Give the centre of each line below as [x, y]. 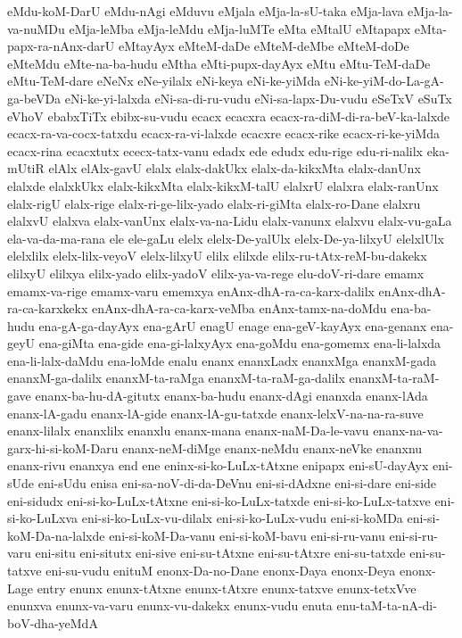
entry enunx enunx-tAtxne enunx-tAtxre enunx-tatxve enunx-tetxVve [227, 588]
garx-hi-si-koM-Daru [63, 447]
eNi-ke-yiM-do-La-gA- [384, 81]
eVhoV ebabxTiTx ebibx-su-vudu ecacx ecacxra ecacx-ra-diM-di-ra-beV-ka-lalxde [229, 116]
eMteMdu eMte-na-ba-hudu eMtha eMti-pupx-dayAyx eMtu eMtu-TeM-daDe [219, 63]
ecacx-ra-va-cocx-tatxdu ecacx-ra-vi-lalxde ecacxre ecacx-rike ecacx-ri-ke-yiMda [224, 133]
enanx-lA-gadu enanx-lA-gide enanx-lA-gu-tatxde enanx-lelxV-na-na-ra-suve [215, 413]
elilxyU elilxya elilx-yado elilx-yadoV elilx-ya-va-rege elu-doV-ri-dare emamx [216, 273]
